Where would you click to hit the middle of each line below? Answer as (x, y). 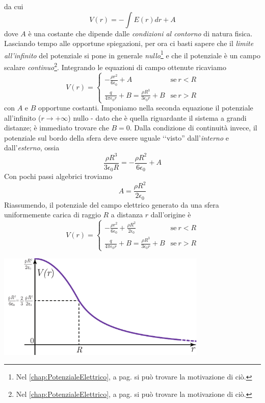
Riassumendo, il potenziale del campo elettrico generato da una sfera (112, 204)
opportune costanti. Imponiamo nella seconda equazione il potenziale (146, 108)
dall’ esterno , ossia (32, 148)
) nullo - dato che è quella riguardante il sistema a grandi (157, 117)
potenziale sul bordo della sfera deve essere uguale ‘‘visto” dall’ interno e (116, 137)
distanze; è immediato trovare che (57, 128)
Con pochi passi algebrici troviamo (58, 176)
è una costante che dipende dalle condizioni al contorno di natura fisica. (140, 33)
